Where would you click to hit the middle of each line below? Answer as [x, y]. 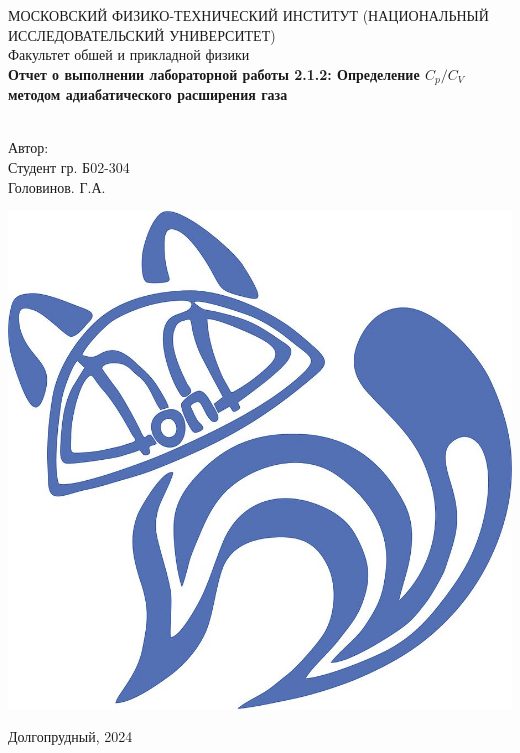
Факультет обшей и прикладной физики [129, 54]
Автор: [28, 147]
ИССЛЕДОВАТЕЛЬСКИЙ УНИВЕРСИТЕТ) [142, 34]
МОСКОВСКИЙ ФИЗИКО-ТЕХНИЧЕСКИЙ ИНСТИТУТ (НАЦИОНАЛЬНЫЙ [248, 15]
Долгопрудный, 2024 [70, 736]
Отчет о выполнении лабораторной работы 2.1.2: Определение [214, 73]
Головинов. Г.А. [57, 186]
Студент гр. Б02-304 [69, 167]
